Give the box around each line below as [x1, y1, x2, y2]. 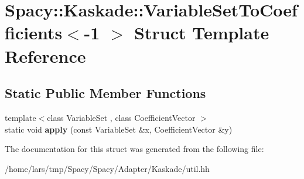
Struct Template [134, 21, 269, 45]
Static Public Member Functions [5, 84, 206, 102]
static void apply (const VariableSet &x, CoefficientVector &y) [5, 123, 233, 135]
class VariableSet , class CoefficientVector [47, 111, 196, 123]
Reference [5, 43, 86, 67]
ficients [5, 21, 63, 45]
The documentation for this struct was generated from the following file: [5, 143, 264, 155]
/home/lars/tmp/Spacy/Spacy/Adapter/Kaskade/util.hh [5, 162, 210, 174]
